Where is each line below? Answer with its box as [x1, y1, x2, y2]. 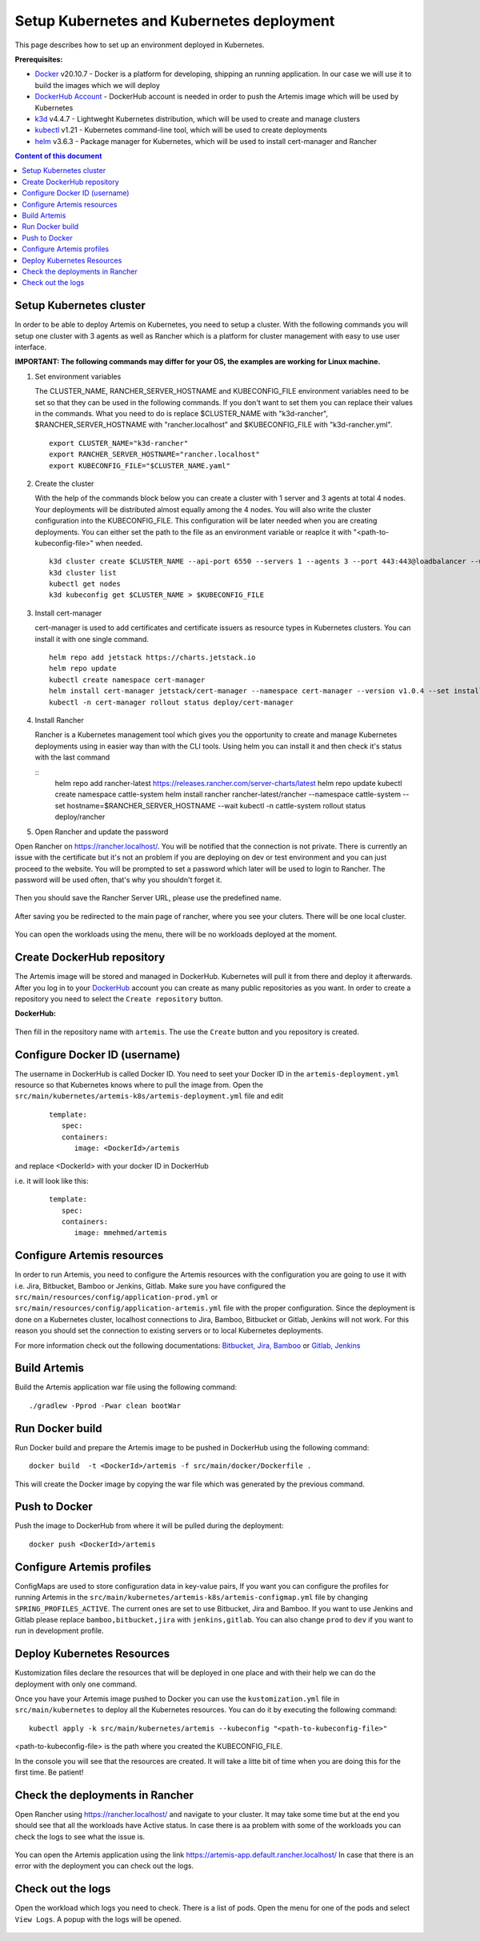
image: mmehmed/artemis [74, 1229, 168, 1237]
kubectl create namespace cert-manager [49, 675, 206, 684]
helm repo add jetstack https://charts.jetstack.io [49, 653, 256, 662]
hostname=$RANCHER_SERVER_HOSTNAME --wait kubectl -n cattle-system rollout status [66, 800, 366, 810]
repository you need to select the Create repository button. [14, 993, 223, 1004]
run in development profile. [14, 1626, 104, 1636]
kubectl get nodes [49, 579, 122, 588]
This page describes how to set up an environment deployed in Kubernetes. [14, 40, 265, 50]
